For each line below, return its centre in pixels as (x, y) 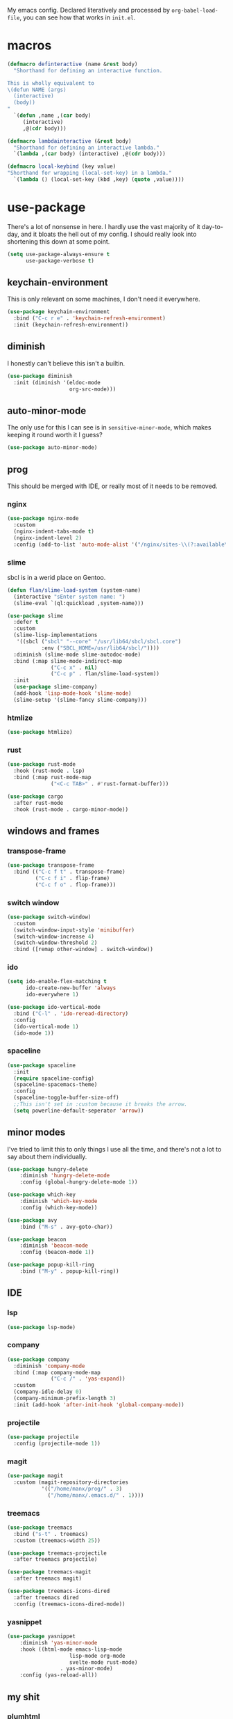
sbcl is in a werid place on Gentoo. (57, 577)
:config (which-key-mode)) (59, 1207)
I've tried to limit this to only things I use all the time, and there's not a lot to (114, 1149)
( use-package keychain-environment (59, 312)
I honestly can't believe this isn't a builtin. (66, 363)
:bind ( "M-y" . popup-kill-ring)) (69, 1271)
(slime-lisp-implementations (55, 635)
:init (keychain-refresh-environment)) (71, 325)
